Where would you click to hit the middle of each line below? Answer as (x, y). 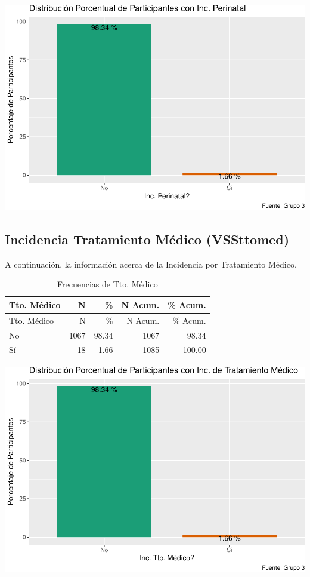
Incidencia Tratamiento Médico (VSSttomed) (147, 239)
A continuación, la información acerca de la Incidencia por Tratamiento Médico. (151, 264)
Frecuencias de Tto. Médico (108, 284)
